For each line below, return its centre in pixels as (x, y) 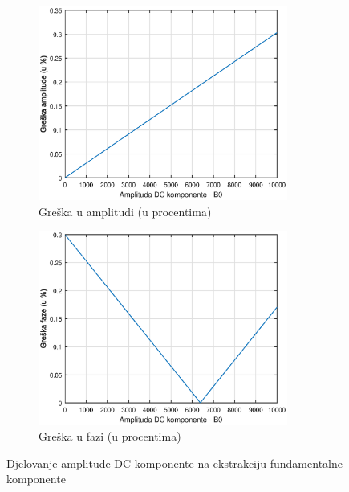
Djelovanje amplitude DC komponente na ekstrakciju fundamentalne (174, 463)
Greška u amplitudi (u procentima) (125, 211)
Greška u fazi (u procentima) (110, 436)
